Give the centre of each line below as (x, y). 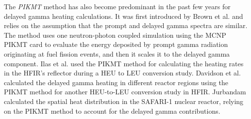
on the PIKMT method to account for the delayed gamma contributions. (112, 111)
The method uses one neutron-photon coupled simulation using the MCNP (115, 35)
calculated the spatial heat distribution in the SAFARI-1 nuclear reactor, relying (124, 101)
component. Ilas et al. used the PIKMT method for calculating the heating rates (124, 63)
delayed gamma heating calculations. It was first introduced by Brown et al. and (124, 16)
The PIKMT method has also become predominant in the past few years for (117, 6)
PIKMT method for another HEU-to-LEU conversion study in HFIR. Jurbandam (125, 92)
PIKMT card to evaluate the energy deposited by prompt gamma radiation (116, 44)
